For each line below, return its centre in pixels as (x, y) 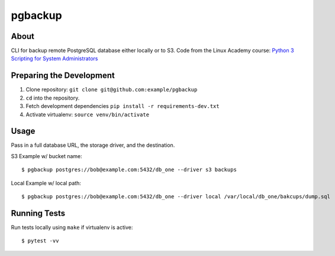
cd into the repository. (53, 98)
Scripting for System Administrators (54, 58)
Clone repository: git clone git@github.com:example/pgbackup (112, 90)
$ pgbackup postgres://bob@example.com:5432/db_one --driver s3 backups (129, 170)
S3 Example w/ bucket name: (46, 156)
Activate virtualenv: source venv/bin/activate (88, 114)
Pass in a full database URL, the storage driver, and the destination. (93, 145)
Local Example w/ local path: (46, 183)
